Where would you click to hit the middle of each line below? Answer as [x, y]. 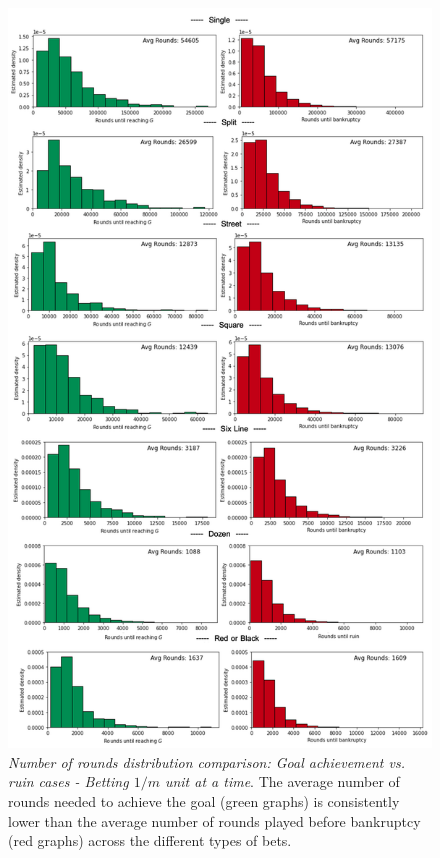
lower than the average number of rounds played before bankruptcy [214, 820]
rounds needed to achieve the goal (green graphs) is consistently [204, 800]
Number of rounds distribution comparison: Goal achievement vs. [206, 761]
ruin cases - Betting [68, 781]
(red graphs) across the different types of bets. [150, 840]
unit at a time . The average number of [282, 781]
